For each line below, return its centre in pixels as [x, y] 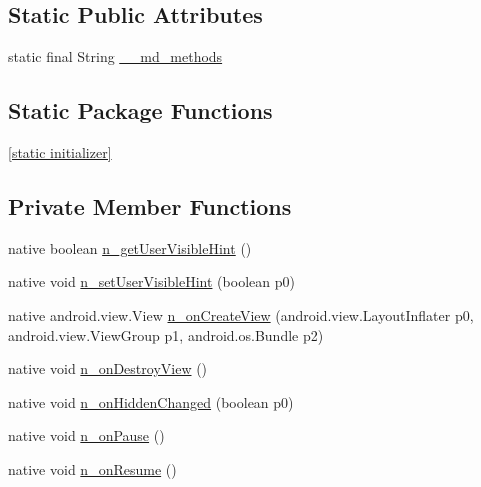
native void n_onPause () [86, 435]
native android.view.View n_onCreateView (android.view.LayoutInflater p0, [241, 314]
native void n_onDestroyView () [108, 368]
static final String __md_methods [115, 56]
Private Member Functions [150, 205]
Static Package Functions [140, 110]
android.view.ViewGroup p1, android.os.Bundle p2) [166, 334]
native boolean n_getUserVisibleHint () [130, 247]
